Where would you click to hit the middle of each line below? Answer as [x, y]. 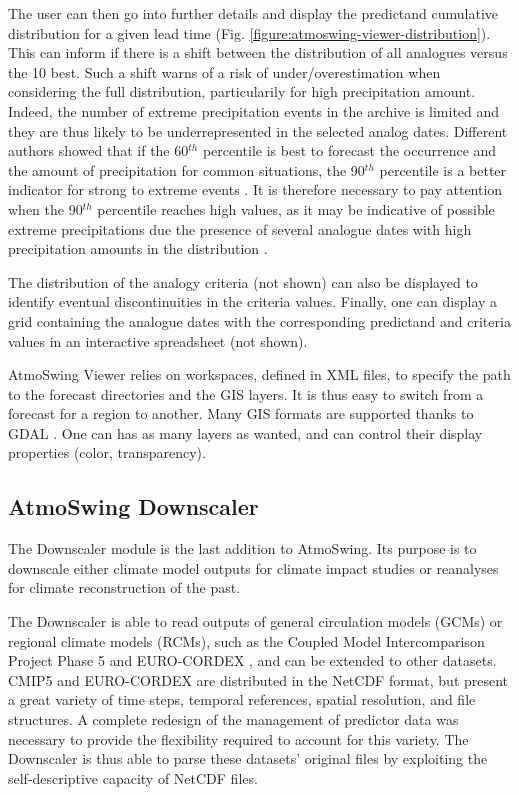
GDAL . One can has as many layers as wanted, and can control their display [245, 432]
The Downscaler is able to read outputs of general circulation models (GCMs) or [255, 621]
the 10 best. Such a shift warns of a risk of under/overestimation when [224, 71]
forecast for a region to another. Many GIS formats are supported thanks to [241, 413]
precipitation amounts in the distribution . [138, 248]
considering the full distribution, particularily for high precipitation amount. [242, 91]
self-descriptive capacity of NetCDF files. [133, 777]
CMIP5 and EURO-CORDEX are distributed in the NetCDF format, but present [258, 679]
